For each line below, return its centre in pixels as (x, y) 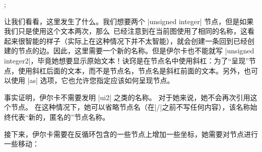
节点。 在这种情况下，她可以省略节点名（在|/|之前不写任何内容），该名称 (130, 107)
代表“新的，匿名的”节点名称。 (60, 117)
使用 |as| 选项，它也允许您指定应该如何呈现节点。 (92, 80)
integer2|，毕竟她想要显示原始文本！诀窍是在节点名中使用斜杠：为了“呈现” (126, 60)
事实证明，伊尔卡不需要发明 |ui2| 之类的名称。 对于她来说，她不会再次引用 (127, 97)
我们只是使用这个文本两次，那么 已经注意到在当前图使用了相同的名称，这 (126, 31)
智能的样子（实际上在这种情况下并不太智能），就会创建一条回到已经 (136, 41)
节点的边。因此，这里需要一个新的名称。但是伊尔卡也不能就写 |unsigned (136, 51)
